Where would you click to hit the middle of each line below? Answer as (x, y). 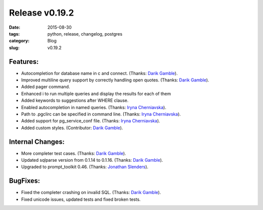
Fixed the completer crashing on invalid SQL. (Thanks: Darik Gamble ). (91, 192)
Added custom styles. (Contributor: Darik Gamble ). (72, 128)
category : (19, 41)
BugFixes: (25, 181)
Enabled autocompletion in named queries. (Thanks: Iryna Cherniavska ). (94, 107)
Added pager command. (46, 87)
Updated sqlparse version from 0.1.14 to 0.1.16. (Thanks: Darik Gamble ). (92, 160)
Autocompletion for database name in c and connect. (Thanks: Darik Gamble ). (99, 73)
